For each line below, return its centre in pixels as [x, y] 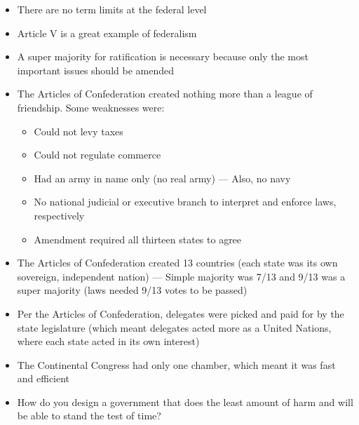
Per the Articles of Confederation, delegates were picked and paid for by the [181, 313]
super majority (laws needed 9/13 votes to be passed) [132, 290]
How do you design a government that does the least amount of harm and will [185, 402]
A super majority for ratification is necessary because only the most [163, 56]
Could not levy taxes [79, 131]
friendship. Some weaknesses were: [91, 107]
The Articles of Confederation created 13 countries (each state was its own [177, 263]
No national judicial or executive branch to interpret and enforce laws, [185, 202]
